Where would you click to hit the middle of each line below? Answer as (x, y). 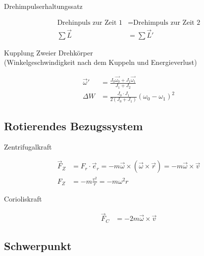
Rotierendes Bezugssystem (74, 126)
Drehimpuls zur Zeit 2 (167, 23)
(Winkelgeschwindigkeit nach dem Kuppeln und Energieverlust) (101, 62)
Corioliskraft (23, 199)
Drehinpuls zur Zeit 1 (90, 23)
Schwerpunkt (38, 246)
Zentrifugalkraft (28, 146)
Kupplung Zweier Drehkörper (49, 52)
